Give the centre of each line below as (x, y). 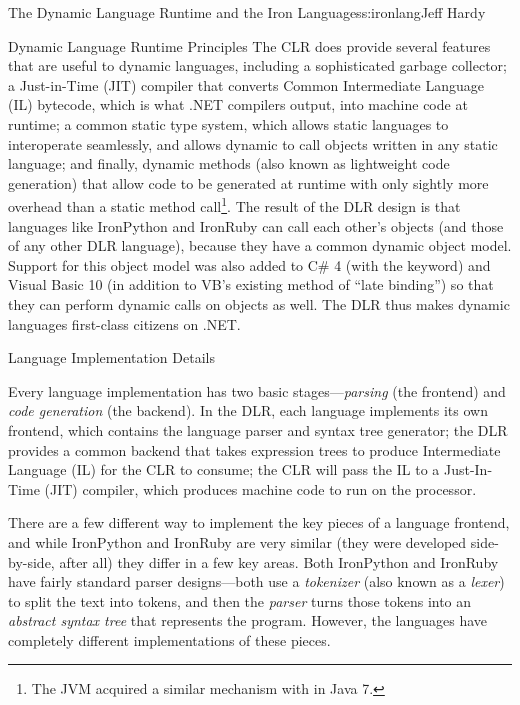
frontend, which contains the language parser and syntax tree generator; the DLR (258, 429)
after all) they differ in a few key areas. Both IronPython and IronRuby (279, 561)
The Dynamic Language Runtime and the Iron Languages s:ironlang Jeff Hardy (247, 12)
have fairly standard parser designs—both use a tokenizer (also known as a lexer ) (256, 581)
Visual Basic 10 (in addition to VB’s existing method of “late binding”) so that (251, 284)
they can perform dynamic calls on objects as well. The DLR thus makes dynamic (259, 303)
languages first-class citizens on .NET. (124, 323)
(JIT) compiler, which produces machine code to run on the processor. (260, 488)
